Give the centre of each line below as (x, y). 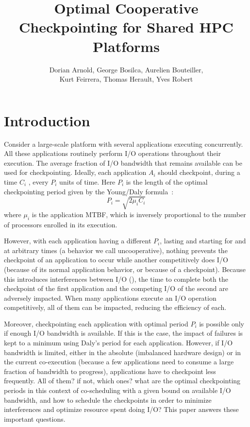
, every (38, 182)
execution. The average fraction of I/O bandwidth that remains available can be (123, 162)
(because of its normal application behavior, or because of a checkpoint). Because (125, 269)
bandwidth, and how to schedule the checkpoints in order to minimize (108, 400)
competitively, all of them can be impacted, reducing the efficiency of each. (115, 307)
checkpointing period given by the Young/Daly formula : (89, 191)
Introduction (47, 120)
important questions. (35, 418)
